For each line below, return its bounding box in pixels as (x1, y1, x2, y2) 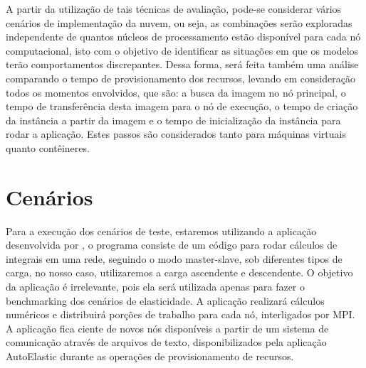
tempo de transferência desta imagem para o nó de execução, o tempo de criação (6, 99, 358, 114)
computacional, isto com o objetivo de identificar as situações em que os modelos (6, 43, 359, 58)
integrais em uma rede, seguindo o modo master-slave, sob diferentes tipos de (6, 251, 343, 266)
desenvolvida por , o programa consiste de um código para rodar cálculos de (6, 237, 338, 252)
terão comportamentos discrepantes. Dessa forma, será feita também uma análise (6, 57, 359, 72)
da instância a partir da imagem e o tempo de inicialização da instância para (6, 112, 341, 127)
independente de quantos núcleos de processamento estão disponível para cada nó (6, 29, 361, 44)
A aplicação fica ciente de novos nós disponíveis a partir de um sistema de (6, 320, 329, 335)
